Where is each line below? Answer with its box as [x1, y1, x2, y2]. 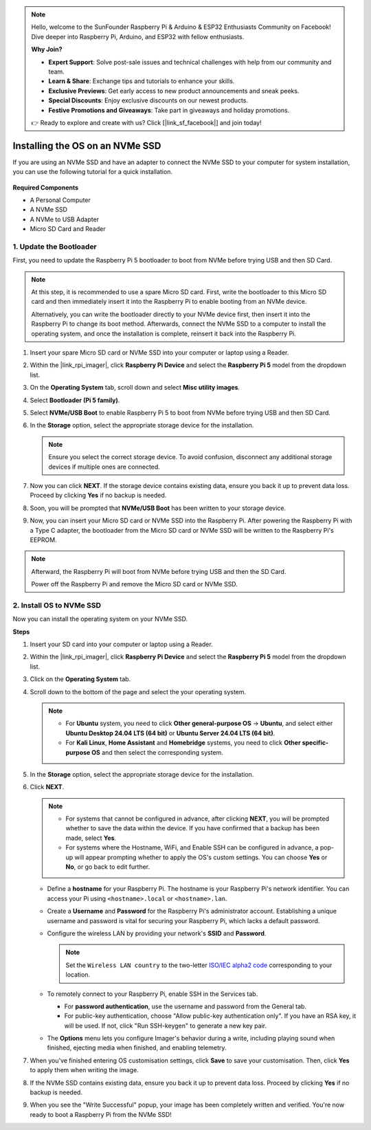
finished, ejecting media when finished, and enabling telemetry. [47, 1043, 227, 1052]
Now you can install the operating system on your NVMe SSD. [12, 615, 188, 623]
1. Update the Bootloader [12, 241, 98, 251]
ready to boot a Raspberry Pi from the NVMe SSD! [30, 1110, 172, 1118]
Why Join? [31, 45, 63, 54]
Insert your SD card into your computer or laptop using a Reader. [30, 640, 213, 648]
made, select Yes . [65, 834, 117, 842]
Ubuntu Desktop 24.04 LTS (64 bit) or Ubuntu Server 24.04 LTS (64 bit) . [65, 729, 276, 737]
